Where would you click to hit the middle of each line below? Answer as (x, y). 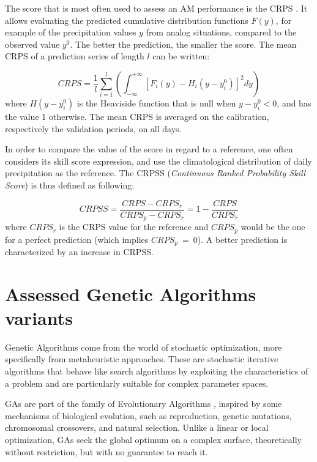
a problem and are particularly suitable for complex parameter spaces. (137, 383)
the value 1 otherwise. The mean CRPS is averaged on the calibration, (137, 116)
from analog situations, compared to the (221, 32)
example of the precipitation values (71, 32)
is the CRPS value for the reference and (134, 227)
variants (39, 317)
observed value (32, 44)
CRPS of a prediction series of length (75, 56)
